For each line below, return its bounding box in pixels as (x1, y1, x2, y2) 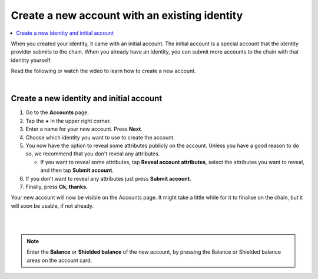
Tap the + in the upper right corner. (25, 117, 111, 124)
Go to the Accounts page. (25, 109, 90, 116)
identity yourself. (11, 57, 52, 64)
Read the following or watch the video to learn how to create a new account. (11, 68, 197, 75)
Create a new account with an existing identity (11, 9, 243, 22)
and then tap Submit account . (40, 167, 114, 174)
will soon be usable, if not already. (11, 202, 94, 209)
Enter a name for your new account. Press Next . (25, 125, 143, 132)
